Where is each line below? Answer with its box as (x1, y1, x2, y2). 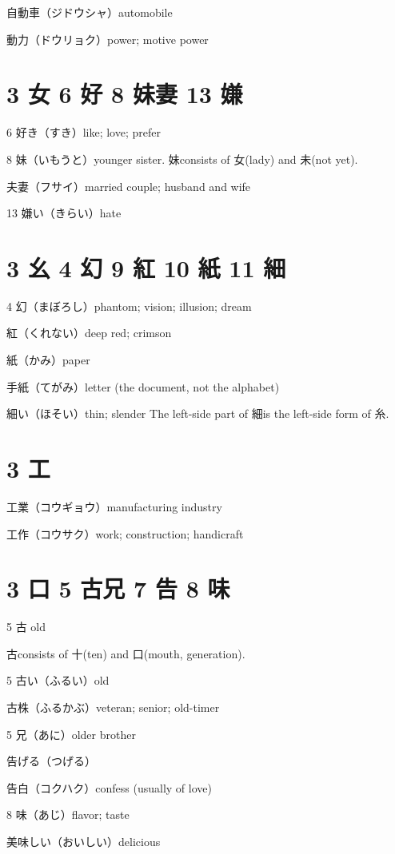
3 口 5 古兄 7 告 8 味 (6, 572, 230, 605)
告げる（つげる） (6, 753, 96, 769)
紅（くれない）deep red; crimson (6, 324, 172, 341)
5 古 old (6, 618, 46, 635)
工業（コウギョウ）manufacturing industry (6, 498, 222, 514)
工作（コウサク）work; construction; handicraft (6, 525, 244, 542)
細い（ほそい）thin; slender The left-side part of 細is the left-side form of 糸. (6, 405, 389, 422)
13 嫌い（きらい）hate (6, 205, 122, 221)
